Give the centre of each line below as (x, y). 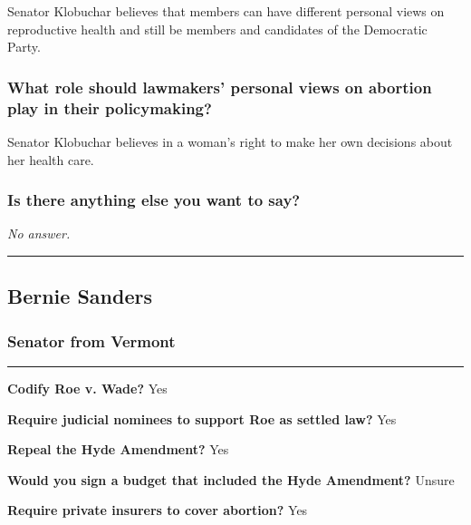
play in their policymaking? (110, 107)
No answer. (39, 233)
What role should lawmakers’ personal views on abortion (220, 87)
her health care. (51, 159)
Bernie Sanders (80, 296)
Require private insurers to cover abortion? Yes (158, 510)
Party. (24, 47)
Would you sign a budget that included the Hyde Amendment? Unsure (231, 479)
